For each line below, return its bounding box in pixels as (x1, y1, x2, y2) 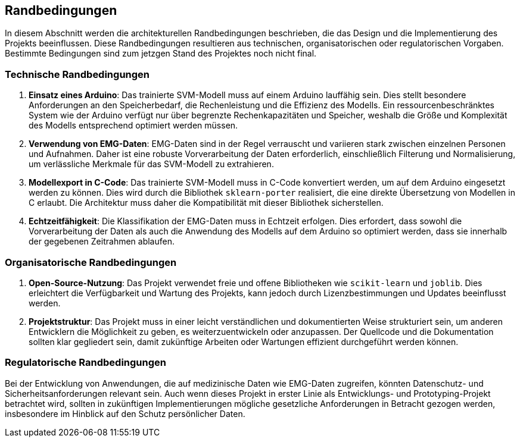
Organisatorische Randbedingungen (5, 256, 177, 268)
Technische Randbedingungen (5, 68, 150, 80)
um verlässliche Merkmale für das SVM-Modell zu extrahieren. (29, 159, 274, 170)
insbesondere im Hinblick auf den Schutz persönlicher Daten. (5, 408, 245, 419)
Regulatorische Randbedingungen (5, 356, 166, 369)
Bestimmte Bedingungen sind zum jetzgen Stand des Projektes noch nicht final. (5, 48, 317, 59)
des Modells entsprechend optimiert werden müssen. (29, 120, 238, 131)
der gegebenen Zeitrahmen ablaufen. (29, 236, 175, 247)
